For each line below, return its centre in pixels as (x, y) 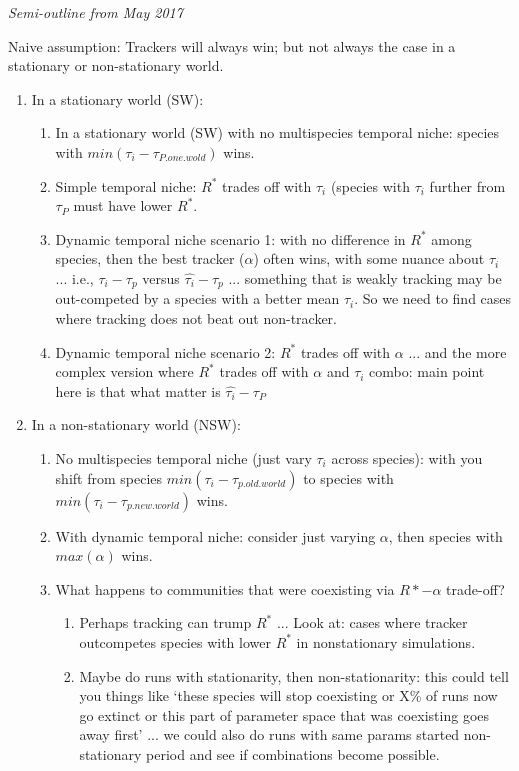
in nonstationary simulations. (386, 641)
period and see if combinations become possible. (293, 753)
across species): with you (407, 457)
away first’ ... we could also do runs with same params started (269, 734)
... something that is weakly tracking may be (365, 277)
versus (161, 277)
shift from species (109, 477)
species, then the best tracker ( (150, 258)
